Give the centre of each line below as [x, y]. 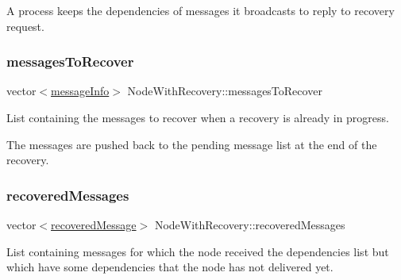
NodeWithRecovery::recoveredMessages [250, 224]
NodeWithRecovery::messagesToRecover [225, 91]
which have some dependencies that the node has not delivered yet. [170, 267]
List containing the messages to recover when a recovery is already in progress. [198, 117]
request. [25, 26]
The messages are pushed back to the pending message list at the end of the [192, 144]
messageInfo [80, 91]
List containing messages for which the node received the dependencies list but [198, 251]
